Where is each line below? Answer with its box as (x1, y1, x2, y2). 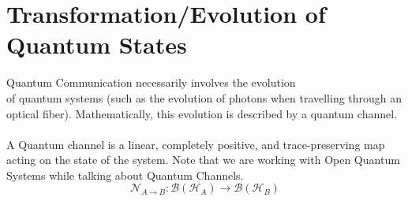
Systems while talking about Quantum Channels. (6, 166, 244, 183)
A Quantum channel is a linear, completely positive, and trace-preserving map (6, 136, 385, 152)
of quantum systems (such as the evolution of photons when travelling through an (6, 89, 402, 106)
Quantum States (6, 28, 187, 61)
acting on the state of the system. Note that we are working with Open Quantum (6, 151, 400, 168)
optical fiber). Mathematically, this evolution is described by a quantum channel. (6, 105, 398, 121)
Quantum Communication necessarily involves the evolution (6, 74, 296, 91)
